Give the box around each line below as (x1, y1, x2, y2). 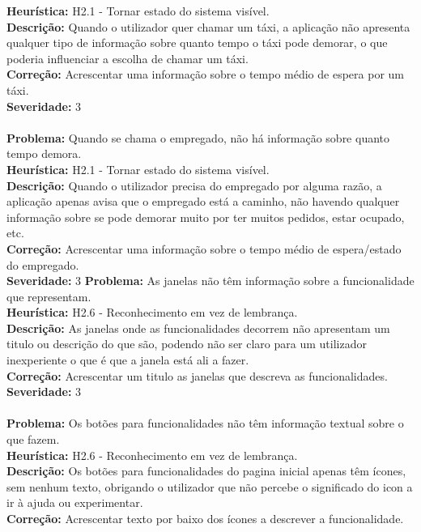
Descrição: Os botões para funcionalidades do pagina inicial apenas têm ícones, (6, 462, 406, 479)
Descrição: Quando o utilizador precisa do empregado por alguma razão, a (6, 177, 382, 194)
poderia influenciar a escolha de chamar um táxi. (6, 49, 249, 66)
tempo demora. (6, 145, 82, 162)
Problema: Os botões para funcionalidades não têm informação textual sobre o (6, 415, 404, 432)
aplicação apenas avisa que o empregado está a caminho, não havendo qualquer (6, 193, 400, 210)
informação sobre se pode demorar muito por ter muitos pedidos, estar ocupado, (6, 208, 405, 225)
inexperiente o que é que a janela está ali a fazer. (6, 351, 249, 368)
